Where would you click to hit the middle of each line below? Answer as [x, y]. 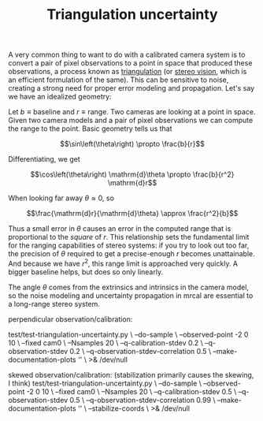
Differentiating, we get [44, 159]
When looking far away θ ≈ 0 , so [61, 198]
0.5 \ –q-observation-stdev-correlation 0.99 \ [143, 400]
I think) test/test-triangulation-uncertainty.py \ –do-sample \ [105, 383]
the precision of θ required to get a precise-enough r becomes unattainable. [132, 254]
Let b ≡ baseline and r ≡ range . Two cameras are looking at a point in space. [132, 112]
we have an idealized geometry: [60, 97]
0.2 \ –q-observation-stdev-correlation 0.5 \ [141, 351]
